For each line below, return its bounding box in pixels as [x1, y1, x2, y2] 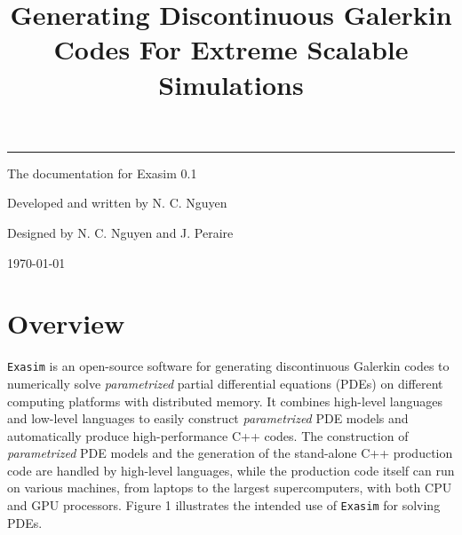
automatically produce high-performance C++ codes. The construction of [7, 426, 409, 445]
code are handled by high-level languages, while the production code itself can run [7, 460, 455, 479]
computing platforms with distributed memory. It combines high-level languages [7, 391, 443, 410]
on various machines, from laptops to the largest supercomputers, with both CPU [7, 478, 452, 497]
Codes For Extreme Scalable [53, 31, 409, 67]
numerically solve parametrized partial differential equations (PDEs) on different [7, 374, 443, 392]
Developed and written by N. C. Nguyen [7, 193, 227, 212]
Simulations [158, 66, 304, 102]
